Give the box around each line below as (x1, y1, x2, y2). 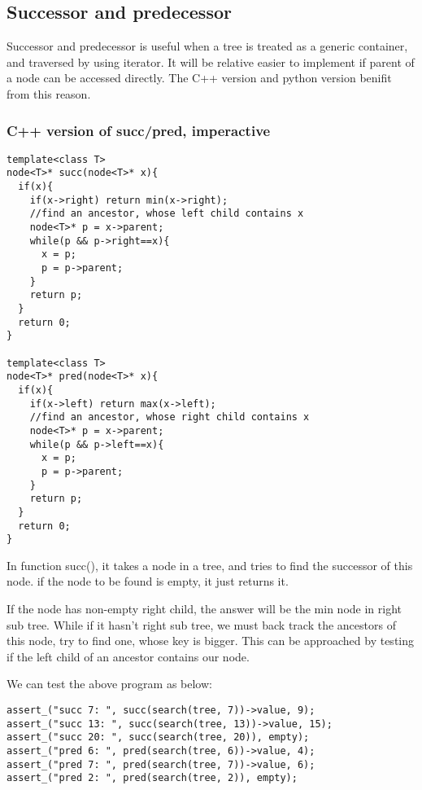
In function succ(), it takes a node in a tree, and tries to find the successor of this (7, 556, 413, 573)
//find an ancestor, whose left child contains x (29, 208, 304, 220)
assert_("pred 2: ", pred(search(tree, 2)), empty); (7, 772, 298, 784)
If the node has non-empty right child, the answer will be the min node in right (7, 600, 402, 617)
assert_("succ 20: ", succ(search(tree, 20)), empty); (7, 731, 310, 744)
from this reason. (7, 85, 91, 102)
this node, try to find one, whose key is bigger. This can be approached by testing (7, 632, 415, 649)
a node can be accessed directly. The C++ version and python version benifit (7, 69, 392, 86)
